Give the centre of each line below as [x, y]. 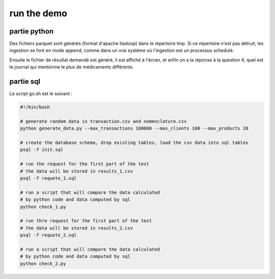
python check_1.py [43, 207]
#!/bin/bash [35, 107]
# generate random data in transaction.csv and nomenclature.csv [103, 121]
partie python [32, 31]
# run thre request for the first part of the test [86, 221]
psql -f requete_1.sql [48, 178]
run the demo [38, 13]
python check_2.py [43, 263]
